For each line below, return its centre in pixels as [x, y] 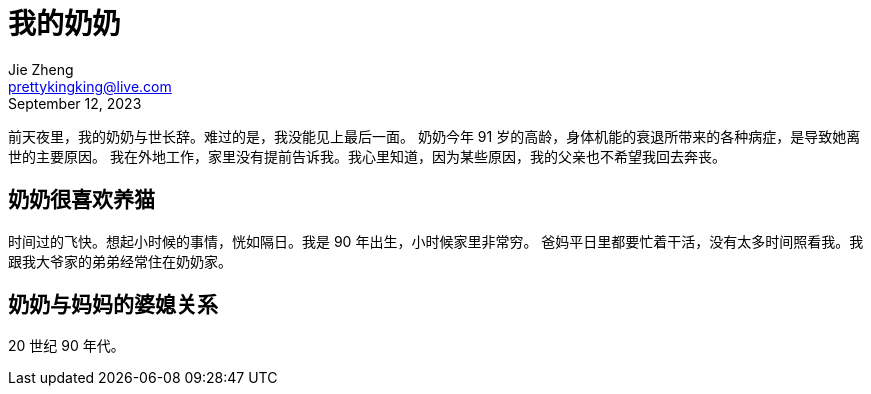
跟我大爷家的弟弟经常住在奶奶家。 [120, 261]
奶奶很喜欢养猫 [81, 200]
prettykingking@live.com [90, 86]
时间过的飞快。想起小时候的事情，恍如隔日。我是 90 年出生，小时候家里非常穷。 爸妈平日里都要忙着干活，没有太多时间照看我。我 [436, 241]
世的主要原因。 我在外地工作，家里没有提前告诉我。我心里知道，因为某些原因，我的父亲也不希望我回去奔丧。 [367, 156]
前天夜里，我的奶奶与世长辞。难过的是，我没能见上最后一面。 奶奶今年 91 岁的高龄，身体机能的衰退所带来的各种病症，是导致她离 [434, 136]
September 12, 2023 [75, 103]
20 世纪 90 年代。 [66, 346]
